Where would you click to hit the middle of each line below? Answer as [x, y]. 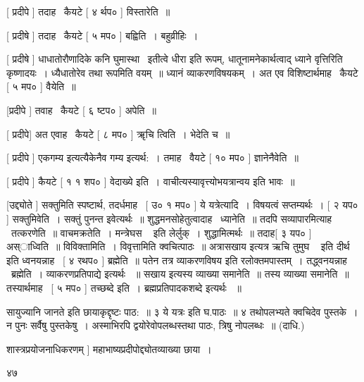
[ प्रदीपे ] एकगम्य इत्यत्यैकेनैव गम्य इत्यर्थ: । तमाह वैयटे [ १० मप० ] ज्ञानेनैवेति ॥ [152, 158]
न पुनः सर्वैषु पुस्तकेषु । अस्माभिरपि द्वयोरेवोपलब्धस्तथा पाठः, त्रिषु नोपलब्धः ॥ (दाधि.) [156, 325]
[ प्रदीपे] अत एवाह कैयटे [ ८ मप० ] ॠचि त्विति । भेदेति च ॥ [118, 134]
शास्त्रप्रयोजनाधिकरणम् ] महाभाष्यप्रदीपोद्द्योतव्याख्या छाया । [109, 349]
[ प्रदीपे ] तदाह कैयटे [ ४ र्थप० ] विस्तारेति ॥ [88, 11]
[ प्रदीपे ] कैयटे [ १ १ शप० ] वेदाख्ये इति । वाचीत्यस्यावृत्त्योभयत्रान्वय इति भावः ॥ [151, 181]
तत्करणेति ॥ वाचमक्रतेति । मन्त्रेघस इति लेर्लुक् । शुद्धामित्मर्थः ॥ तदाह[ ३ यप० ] [161, 232]
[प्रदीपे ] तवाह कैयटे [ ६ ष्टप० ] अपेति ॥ [81, 110]
